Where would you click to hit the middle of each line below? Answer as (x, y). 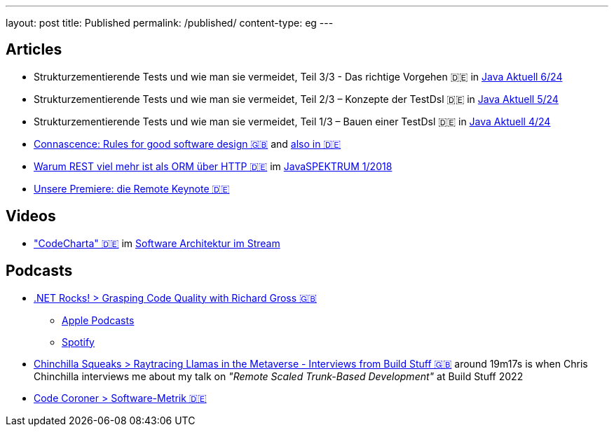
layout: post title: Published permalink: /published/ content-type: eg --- (170, 23)
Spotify (78, 342)
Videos (31, 216)
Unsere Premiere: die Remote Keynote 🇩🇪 (132, 188)
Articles (34, 50)
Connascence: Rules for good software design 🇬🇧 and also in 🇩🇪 (187, 144)
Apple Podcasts (98, 320)
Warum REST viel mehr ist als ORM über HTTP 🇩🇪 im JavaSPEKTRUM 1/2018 (213, 166)
